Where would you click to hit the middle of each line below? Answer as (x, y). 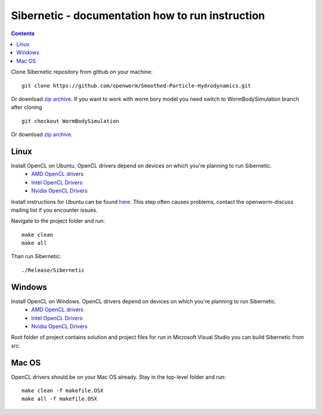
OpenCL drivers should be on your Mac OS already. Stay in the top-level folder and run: (118, 377)
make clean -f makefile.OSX (63, 391)
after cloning (27, 107)
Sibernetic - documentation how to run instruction (138, 16)
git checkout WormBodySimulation (70, 121)
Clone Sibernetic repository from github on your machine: (82, 72)
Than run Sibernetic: (36, 256)
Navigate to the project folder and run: (58, 221)
